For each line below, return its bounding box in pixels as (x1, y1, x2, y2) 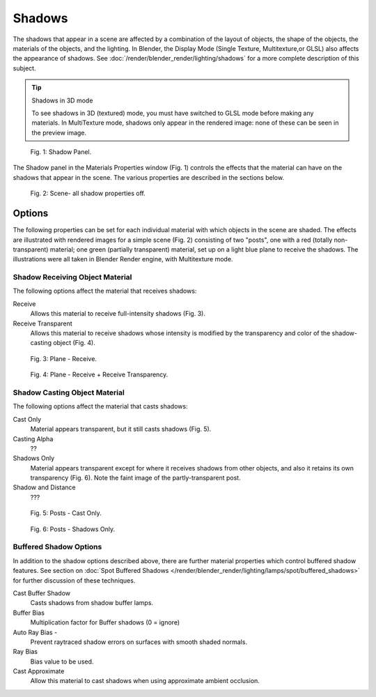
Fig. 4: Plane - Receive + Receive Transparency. (30, 370, 169, 379)
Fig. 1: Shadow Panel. (30, 148, 92, 156)
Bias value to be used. (30, 657, 94, 666)
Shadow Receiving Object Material (13, 273, 132, 282)
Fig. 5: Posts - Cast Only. (30, 509, 102, 517)
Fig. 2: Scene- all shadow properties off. (30, 189, 146, 198)
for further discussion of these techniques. (13, 576, 136, 585)
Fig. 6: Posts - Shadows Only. (30, 525, 116, 533)
